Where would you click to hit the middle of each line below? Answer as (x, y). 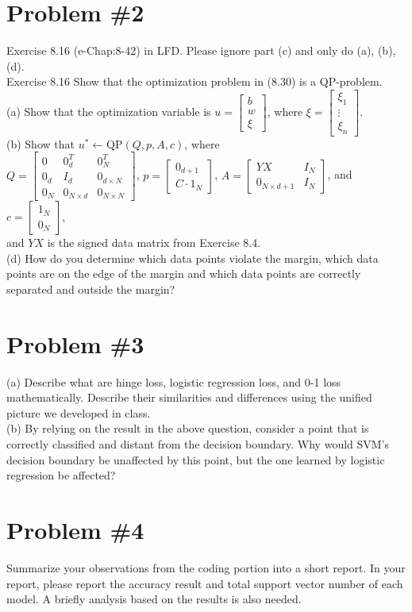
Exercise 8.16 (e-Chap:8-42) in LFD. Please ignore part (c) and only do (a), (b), (201, 50)
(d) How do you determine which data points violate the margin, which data (193, 258)
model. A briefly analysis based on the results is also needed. (154, 599)
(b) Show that (40, 143)
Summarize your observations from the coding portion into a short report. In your (206, 567)
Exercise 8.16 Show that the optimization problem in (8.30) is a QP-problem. (194, 81)
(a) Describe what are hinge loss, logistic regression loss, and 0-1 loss (174, 381)
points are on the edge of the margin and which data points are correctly (184, 273)
